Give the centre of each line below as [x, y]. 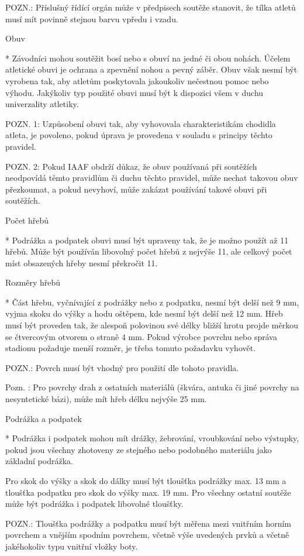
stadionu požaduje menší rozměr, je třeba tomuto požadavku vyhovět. [131, 348]
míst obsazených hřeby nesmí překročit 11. [82, 262]
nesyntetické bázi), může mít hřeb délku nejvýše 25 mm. [106, 399]
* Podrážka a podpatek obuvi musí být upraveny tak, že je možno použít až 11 [147, 240]
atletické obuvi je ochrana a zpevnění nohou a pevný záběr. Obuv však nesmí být [151, 69]
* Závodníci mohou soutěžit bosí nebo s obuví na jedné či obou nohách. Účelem [148, 58]
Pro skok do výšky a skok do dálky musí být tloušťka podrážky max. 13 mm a [146, 481]
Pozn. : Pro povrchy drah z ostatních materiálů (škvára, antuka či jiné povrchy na [152, 387]
